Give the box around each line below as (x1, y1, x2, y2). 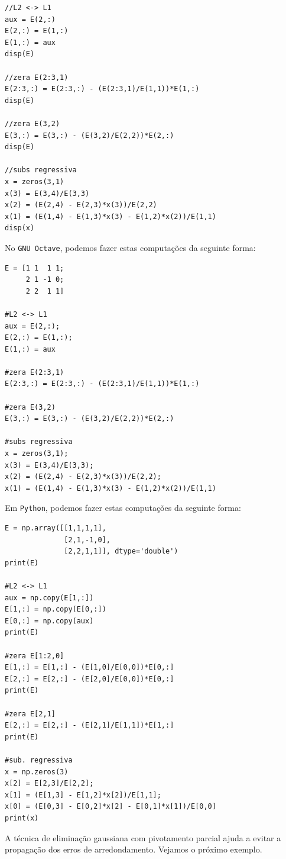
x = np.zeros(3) (5, 767, 69, 776)
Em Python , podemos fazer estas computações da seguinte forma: (5, 501, 241, 514)
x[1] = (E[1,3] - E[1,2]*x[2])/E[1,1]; (5, 790, 161, 799)
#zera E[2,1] (5, 709, 56, 718)
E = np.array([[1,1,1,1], (5, 524, 106, 533)
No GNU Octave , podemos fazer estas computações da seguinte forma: (5, 241, 256, 253)
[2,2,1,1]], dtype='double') (64, 547, 178, 556)
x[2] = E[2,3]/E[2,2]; (5, 779, 94, 788)
